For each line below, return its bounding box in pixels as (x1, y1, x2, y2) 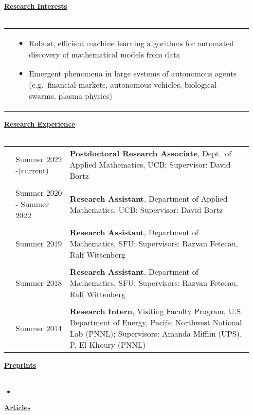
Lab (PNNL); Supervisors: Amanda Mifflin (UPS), (70, 328, 242, 340)
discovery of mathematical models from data (29, 49, 181, 60)
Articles (4, 402, 31, 413)
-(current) (16, 164, 49, 176)
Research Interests (4, 1, 67, 11)
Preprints (4, 360, 36, 370)
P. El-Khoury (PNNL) (70, 339, 146, 351)
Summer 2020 (16, 187, 62, 199)
